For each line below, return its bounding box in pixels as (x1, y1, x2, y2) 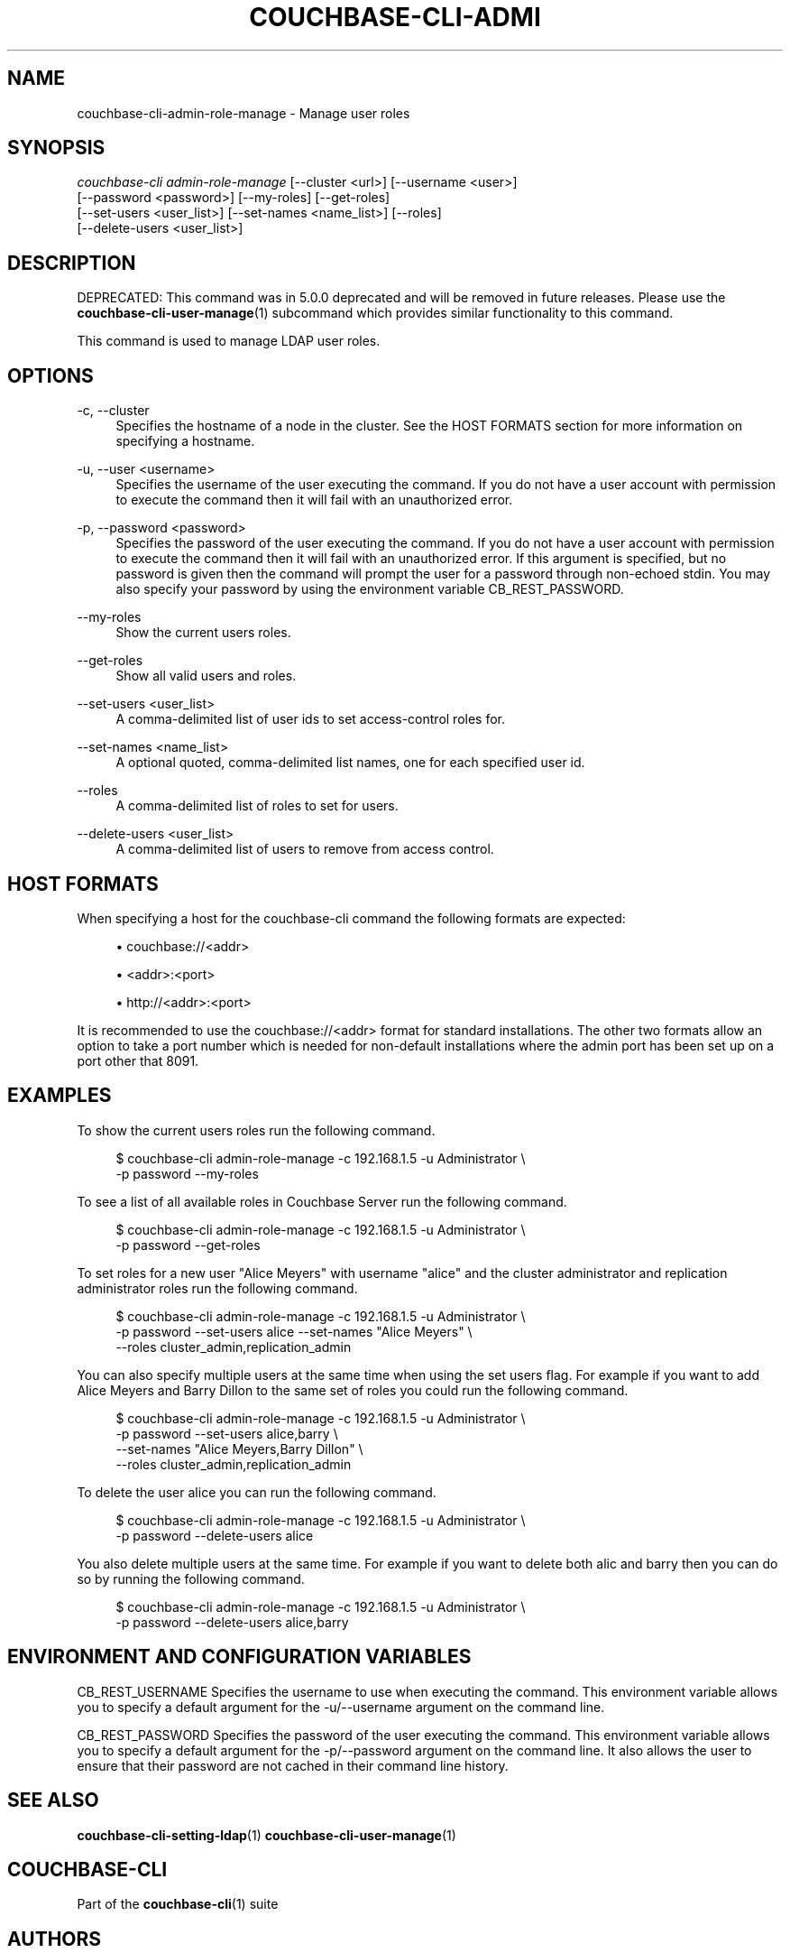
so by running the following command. (77, 1570, 305, 1587)
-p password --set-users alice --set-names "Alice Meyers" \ (115, 1323, 473, 1339)
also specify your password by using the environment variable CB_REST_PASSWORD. (115, 581, 624, 597)
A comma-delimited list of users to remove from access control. (115, 841, 494, 857)
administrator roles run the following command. (77, 1280, 358, 1296)
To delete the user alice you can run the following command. (77, 1484, 436, 1500)
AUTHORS (7, 1927, 102, 1950)
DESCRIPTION (7, 251, 136, 274)
